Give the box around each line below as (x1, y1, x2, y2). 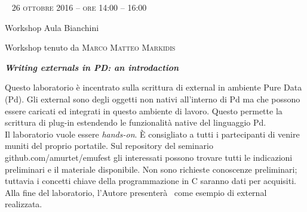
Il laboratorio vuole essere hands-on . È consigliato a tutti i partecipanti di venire (5, 127, 300, 140)
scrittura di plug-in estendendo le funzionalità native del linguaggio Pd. (5, 116, 266, 129)
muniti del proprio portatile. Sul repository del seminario (5, 139, 213, 152)
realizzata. (5, 198, 42, 210)
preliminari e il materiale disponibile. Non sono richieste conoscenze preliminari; (5, 163, 297, 175)
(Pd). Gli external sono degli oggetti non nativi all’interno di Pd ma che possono (5, 92, 300, 105)
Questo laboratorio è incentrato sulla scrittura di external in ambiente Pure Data (5, 81, 302, 93)
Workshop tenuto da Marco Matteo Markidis (5, 41, 176, 54)
